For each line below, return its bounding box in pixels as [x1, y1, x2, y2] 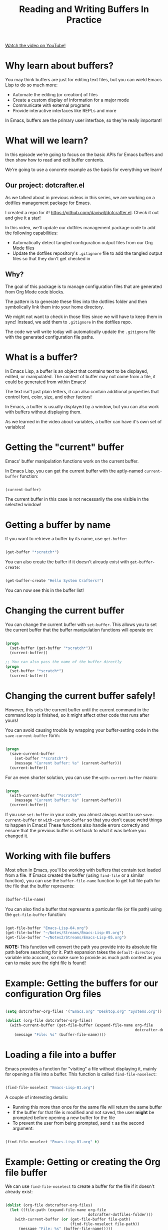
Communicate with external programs [12, 102, 90, 108]
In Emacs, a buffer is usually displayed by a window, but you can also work [5, 403, 159, 409]
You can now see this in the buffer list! [5, 587, 84, 593]
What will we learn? [5, 135, 88, 146]
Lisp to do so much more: [5, 82, 58, 88]
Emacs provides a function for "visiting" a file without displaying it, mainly [5, 1065, 157, 1071]
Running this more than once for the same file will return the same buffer [12, 1104, 162, 1110]
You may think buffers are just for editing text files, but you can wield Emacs [5, 77, 162, 83]
